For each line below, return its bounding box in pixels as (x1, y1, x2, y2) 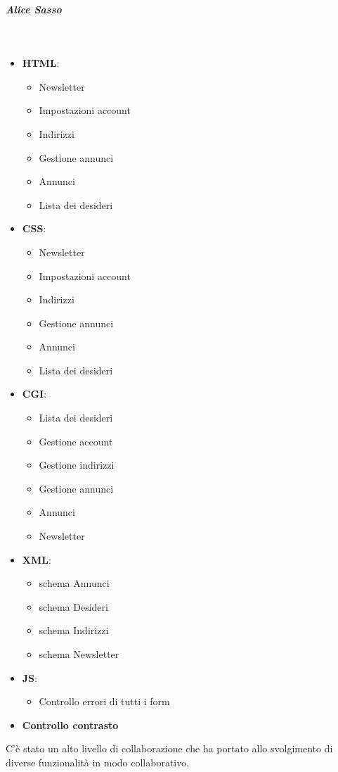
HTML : (22, 56, 60, 70)
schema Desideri (39, 599, 108, 614)
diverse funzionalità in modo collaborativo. (6, 754, 190, 769)
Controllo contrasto (22, 717, 119, 732)
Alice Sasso (6, 1, 62, 16)
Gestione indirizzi (39, 457, 115, 472)
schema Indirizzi (39, 623, 109, 638)
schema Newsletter (39, 647, 119, 661)
